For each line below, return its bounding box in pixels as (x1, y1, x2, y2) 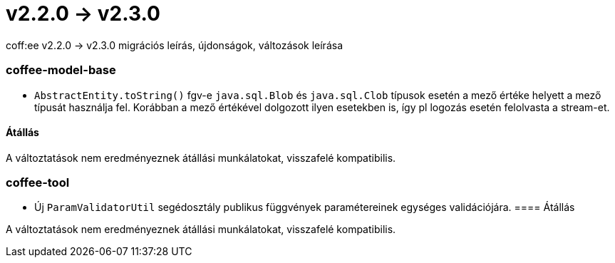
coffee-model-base (6, 63, 116, 78)
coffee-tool (6, 175, 70, 190)
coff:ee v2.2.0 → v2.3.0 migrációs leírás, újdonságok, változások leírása (6, 38, 343, 51)
